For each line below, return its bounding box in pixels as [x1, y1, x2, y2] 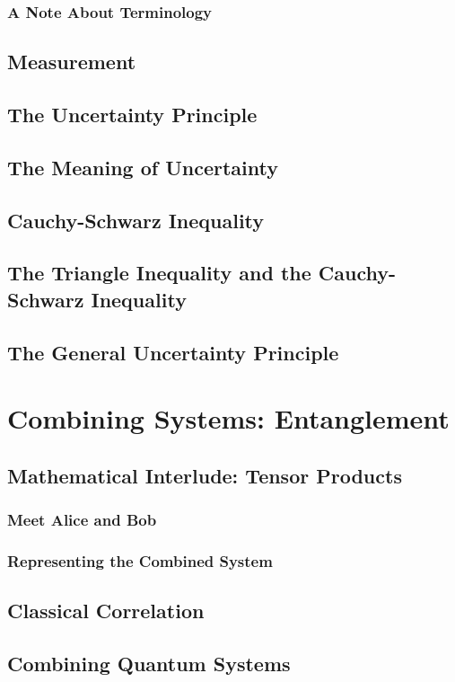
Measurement [7, 48, 136, 75]
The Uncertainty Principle [7, 101, 258, 128]
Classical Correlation [7, 597, 205, 624]
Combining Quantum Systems [7, 649, 291, 677]
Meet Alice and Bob [7, 509, 157, 530]
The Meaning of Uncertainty [7, 153, 278, 181]
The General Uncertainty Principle [7, 338, 339, 366]
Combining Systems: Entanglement [7, 400, 450, 437]
